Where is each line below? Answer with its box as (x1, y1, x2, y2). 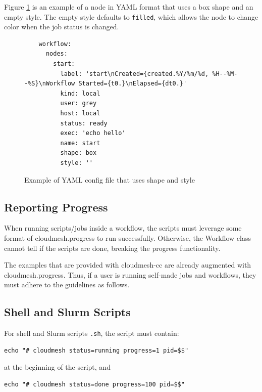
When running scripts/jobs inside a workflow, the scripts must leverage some (4, 223, 242, 233)
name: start (60, 139, 100, 147)
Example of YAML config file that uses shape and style (24, 174, 195, 185)
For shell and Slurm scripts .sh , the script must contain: (4, 328, 179, 338)
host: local (60, 110, 100, 117)
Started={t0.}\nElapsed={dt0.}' (78, 80, 187, 88)
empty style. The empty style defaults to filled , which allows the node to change (4, 11, 258, 22)
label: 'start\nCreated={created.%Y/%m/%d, (60, 70, 209, 77)
